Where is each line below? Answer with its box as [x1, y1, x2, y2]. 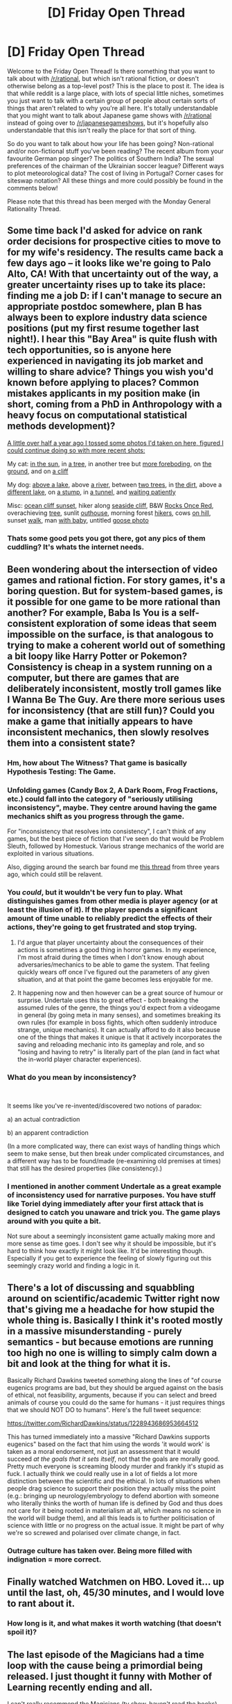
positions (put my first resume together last [7, 322, 199, 334]
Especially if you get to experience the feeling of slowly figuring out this [7, 1254, 212, 1263]
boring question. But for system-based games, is [7, 585, 223, 597]
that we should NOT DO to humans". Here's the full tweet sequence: [7, 1405, 202, 1414]
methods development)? [7, 420, 116, 432]
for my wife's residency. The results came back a [7, 247, 224, 259]
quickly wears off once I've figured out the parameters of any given [17, 967, 210, 976]
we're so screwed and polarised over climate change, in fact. [7, 1528, 181, 1537]
